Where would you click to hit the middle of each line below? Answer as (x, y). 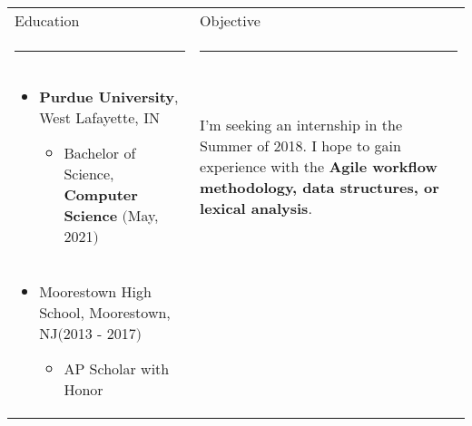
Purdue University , (109, 97)
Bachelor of (100, 153)
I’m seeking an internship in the (301, 125)
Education (47, 20)
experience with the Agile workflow (319, 166)
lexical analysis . (256, 208)
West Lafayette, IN (99, 117)
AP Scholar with (117, 368)
